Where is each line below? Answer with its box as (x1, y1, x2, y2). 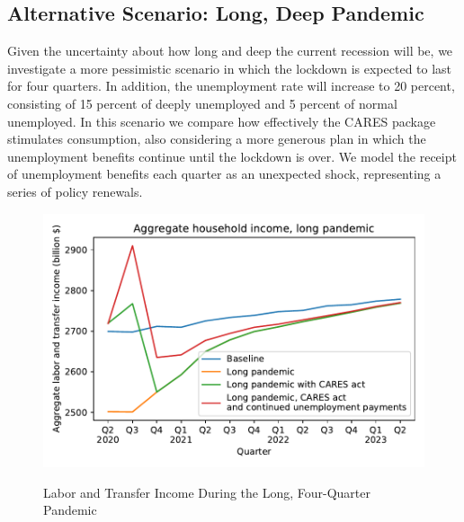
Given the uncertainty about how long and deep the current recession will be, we (7, 41, 453, 60)
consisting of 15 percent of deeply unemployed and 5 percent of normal (7, 93, 397, 112)
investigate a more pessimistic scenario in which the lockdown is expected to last (7, 58, 452, 77)
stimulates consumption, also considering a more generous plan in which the (7, 129, 426, 148)
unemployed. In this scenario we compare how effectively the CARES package (7, 111, 436, 130)
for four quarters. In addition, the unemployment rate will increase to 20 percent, (7, 76, 455, 95)
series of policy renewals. (7, 181, 143, 200)
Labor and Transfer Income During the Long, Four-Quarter (43, 482, 371, 501)
